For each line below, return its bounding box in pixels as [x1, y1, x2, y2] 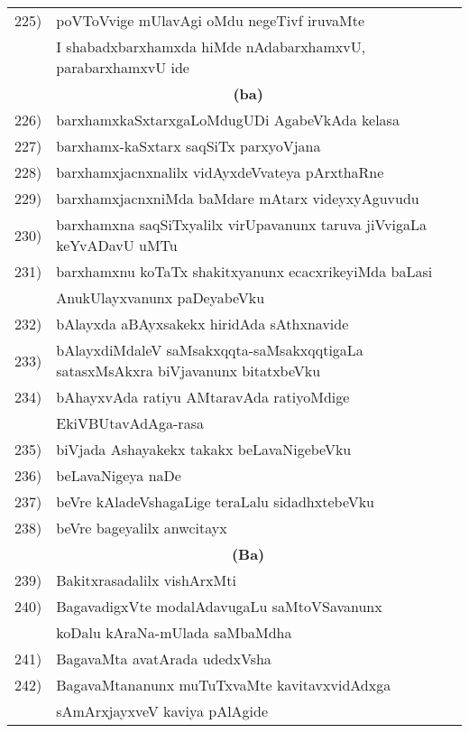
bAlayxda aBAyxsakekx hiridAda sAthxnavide [56, 313, 349, 334]
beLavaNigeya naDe [56, 465, 181, 486]
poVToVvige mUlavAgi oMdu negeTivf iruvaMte [56, 10, 365, 31]
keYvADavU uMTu [56, 235, 178, 255]
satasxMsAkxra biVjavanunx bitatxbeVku [56, 360, 321, 381]
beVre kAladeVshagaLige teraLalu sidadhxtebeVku [56, 491, 375, 512]
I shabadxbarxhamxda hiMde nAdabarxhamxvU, [56, 36, 366, 57]
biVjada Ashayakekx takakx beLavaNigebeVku [56, 439, 352, 459]
